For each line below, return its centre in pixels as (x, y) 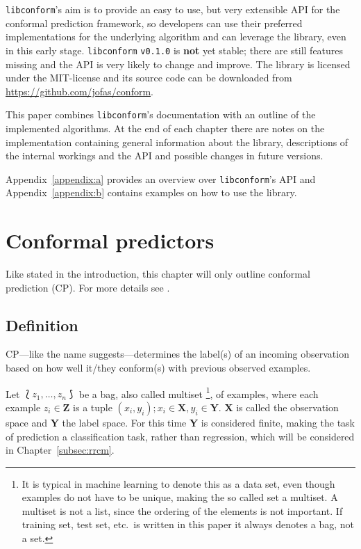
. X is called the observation (278, 407)
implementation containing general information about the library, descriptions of (177, 142)
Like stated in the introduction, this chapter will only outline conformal (158, 274)
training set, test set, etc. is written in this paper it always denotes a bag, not (188, 524)
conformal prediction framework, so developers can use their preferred (154, 23)
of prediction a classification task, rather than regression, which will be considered (180, 436)
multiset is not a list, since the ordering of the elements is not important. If (182, 510)
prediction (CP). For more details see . (88, 287)
